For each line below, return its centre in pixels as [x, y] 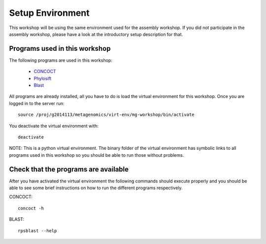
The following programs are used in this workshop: [61, 60]
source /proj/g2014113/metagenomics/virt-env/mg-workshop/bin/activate [106, 115]
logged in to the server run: [37, 103]
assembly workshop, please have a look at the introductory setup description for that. [96, 34]
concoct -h [31, 208]
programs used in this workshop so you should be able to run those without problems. [97, 155]
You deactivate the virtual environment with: [54, 126]
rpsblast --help [37, 231]
